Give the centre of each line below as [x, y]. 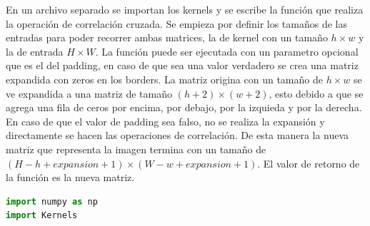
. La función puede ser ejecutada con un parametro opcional [227, 51]
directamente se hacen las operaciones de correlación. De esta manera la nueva [177, 135]
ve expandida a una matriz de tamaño [89, 93]
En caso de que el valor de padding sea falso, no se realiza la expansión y [165, 121]
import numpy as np [52, 201]
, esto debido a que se [316, 93]
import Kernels [42, 216]
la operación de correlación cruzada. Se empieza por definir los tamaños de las [177, 23]
